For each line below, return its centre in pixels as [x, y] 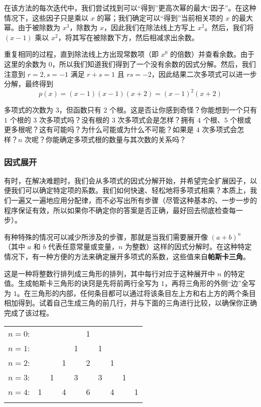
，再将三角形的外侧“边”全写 [210, 283]
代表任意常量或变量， [84, 246]
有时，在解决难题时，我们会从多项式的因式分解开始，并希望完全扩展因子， [127, 180]
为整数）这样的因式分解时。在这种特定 [188, 246]
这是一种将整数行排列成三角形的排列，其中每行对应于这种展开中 [109, 273]
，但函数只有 [80, 110]
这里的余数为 [25, 64]
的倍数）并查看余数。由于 [213, 54]
